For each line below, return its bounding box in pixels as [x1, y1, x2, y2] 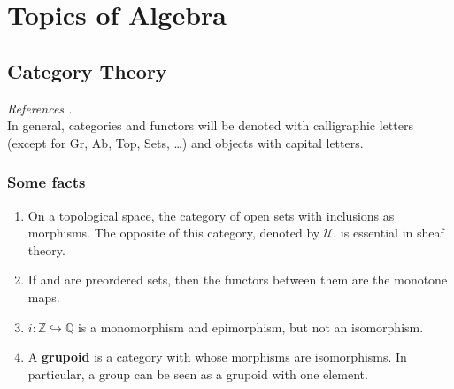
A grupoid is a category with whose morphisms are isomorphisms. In [27, 347, 407, 366]
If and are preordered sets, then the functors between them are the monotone [27, 270, 448, 289]
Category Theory [7, 57, 167, 84]
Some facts [7, 171, 86, 193]
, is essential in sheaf [333, 223, 444, 242]
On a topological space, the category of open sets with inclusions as [27, 206, 395, 224]
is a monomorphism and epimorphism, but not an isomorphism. [77, 317, 424, 336]
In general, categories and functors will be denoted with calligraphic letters [7, 116, 413, 135]
